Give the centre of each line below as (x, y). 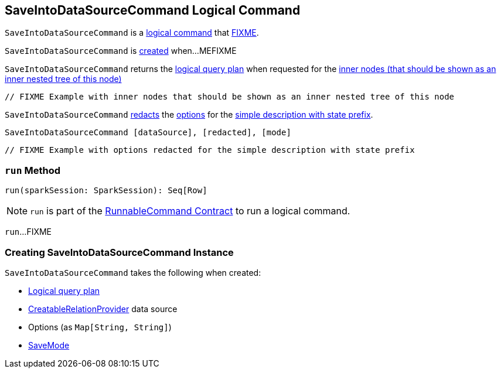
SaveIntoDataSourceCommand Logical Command (153, 10)
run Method (33, 170)
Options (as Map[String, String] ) (100, 327)
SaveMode (49, 345)
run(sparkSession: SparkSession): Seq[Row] (106, 191)
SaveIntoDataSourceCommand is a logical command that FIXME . (132, 33)
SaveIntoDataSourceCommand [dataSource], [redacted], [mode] (148, 133)
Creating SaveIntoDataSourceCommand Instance (119, 252)
